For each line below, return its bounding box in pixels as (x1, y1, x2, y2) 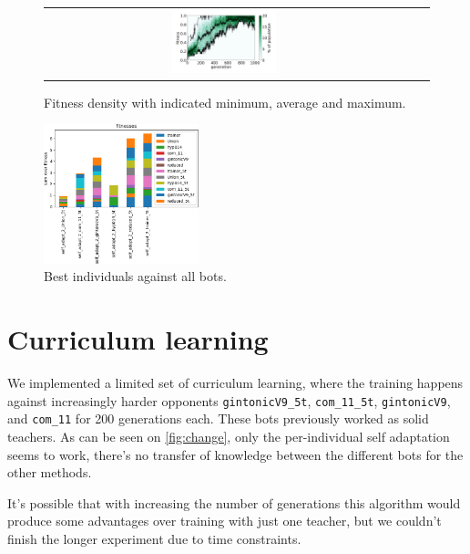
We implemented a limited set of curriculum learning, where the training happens (7, 373, 464, 392)
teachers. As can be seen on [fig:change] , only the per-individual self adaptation (7, 426, 450, 445)
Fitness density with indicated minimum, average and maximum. (44, 92, 406, 111)
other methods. (7, 463, 92, 482)
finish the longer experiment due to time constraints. (7, 528, 301, 548)
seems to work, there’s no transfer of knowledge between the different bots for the (7, 444, 464, 464)
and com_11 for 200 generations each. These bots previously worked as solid (7, 409, 429, 428)
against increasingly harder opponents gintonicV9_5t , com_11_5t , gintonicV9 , (7, 391, 451, 410)
